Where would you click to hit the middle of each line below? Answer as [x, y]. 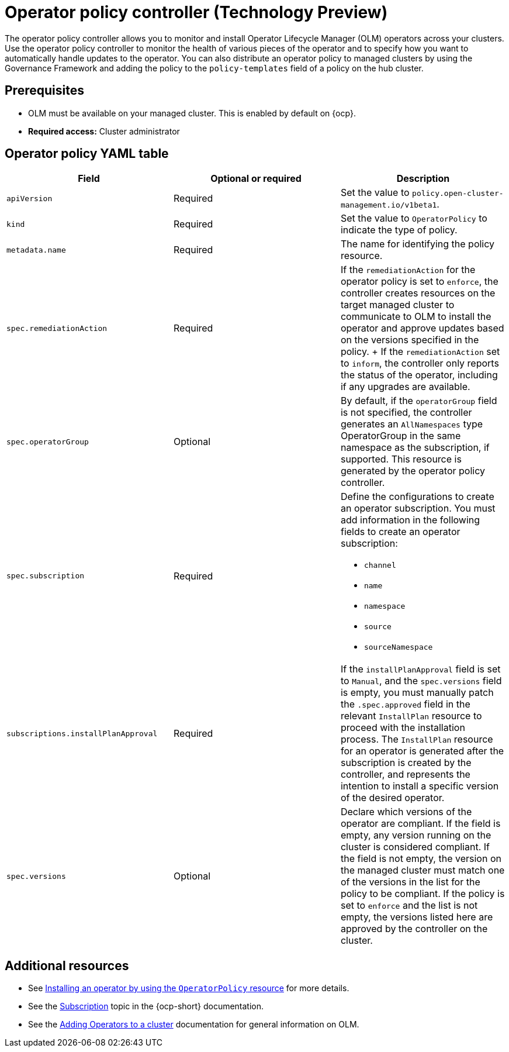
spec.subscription [46, 576]
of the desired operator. [392, 798]
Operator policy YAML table [87, 154]
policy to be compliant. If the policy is [423, 894]
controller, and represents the [405, 775]
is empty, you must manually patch [417, 693]
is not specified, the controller [406, 413]
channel [380, 565]
